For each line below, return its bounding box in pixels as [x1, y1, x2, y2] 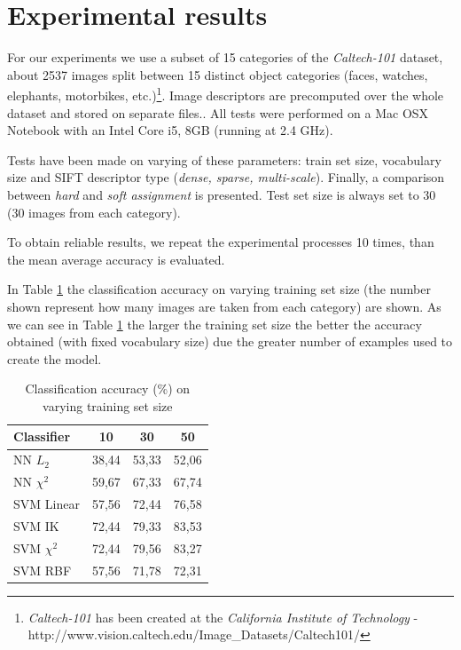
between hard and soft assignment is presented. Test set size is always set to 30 [7, 185, 436, 203]
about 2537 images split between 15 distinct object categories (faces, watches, [7, 65, 428, 83]
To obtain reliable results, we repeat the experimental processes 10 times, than [7, 233, 434, 251]
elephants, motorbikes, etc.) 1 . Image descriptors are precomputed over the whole [7, 83, 444, 104]
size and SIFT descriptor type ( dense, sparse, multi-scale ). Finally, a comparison [7, 168, 445, 186]
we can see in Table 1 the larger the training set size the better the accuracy [7, 314, 422, 333]
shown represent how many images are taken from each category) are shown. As [7, 297, 441, 315]
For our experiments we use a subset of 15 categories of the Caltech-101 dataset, [7, 48, 443, 67]
